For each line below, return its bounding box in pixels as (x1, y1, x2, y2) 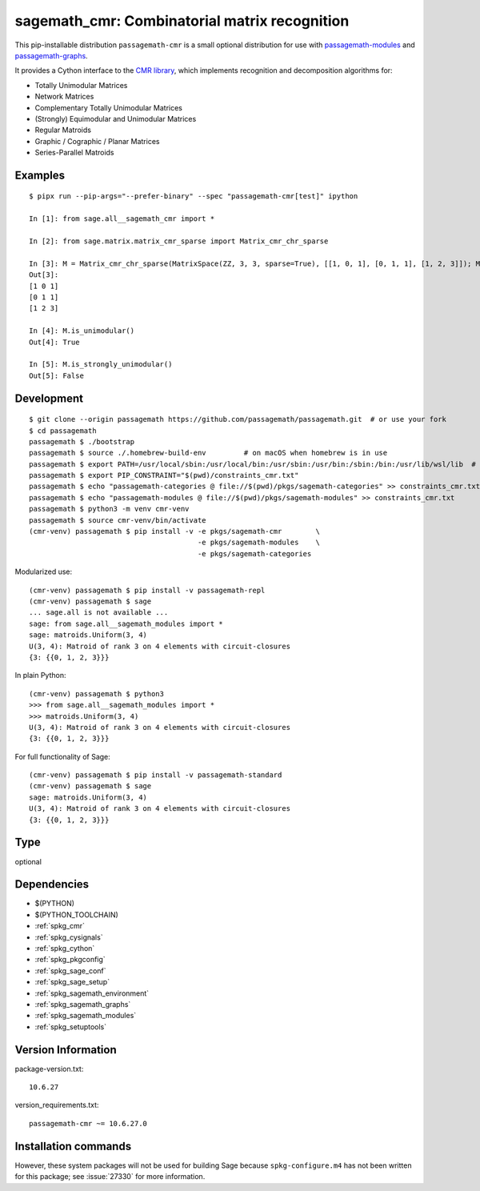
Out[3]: (29, 271, 59, 279)
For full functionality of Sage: (14, 752, 111, 761)
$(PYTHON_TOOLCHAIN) (34, 909, 119, 920)
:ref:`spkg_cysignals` (34, 932, 103, 942)
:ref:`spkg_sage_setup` (34, 977, 110, 987)
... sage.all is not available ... (29, 608, 169, 617)
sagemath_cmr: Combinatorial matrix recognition (14, 12, 350, 30)
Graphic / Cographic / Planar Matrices (34, 136, 160, 146)
